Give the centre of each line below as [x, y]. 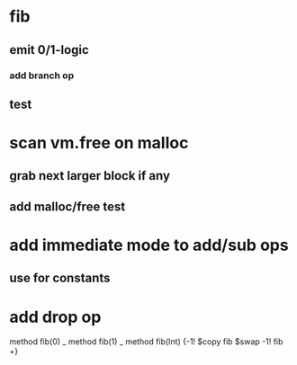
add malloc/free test [67, 206]
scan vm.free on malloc [99, 143]
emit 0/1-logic [49, 50]
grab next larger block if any [90, 176]
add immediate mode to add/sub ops [149, 245]
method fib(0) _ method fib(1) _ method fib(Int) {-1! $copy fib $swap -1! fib [146, 342]
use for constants [60, 278]
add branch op [42, 76]
